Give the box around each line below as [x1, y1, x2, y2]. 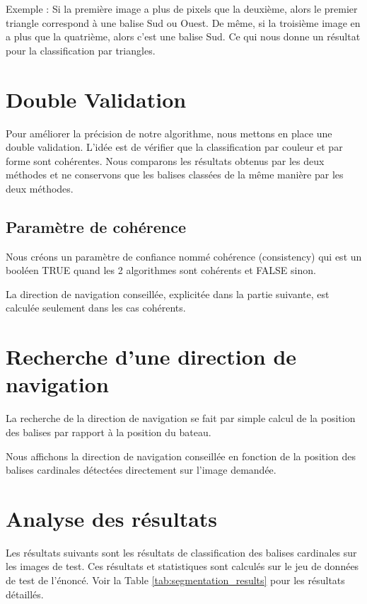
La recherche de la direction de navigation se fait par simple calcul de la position [6, 411, 356, 426]
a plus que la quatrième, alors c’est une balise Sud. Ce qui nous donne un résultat [6, 29, 361, 44]
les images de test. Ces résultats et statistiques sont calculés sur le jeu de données [6, 559, 359, 574]
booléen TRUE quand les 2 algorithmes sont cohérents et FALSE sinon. [6, 263, 316, 278]
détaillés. [6, 586, 44, 601]
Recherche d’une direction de [6, 342, 297, 371]
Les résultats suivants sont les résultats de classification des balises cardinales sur [6, 545, 357, 559]
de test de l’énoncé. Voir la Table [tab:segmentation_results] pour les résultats [6, 573, 345, 588]
